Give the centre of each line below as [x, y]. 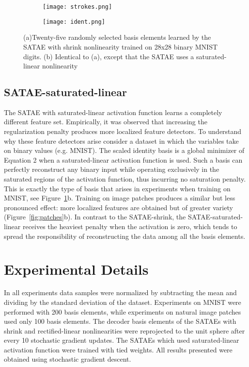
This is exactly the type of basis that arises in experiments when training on [117, 188]
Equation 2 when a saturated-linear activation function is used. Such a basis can [123, 159]
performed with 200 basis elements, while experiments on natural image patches [123, 311]
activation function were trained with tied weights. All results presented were [118, 349]
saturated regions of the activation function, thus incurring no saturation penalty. [125, 179]
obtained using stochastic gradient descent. [68, 359]
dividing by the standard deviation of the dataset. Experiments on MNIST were [123, 302]
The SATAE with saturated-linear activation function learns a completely [113, 112]
